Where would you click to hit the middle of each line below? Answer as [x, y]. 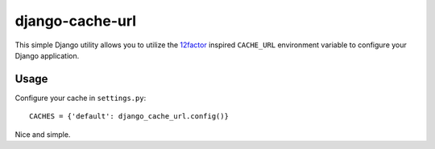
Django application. [47, 55]
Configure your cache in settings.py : [81, 98]
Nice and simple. [43, 134]
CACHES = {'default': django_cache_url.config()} [129, 117]
